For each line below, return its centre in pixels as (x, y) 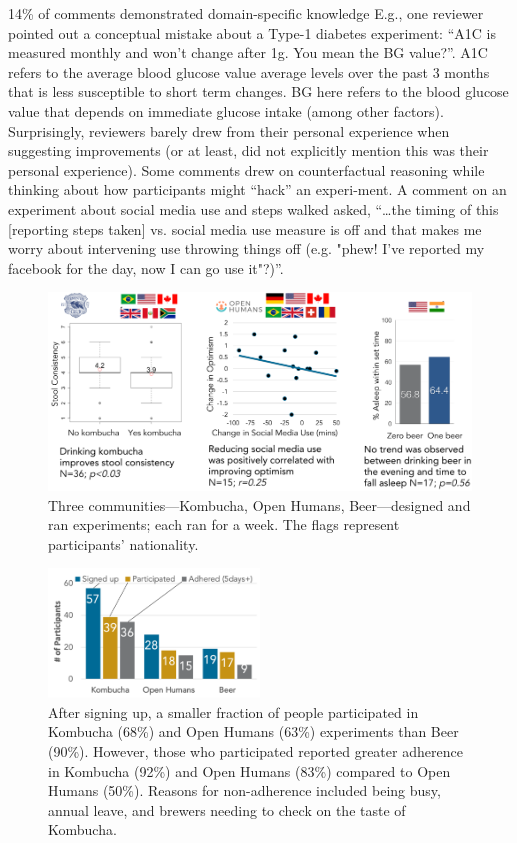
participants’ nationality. (123, 543)
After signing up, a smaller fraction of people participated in (233, 711)
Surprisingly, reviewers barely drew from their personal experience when (229, 130)
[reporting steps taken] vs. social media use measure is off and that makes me (245, 228)
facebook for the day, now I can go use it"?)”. (146, 267)
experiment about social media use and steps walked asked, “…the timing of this (253, 208)
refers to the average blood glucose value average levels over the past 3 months (249, 71)
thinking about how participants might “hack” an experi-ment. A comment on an (257, 189)
